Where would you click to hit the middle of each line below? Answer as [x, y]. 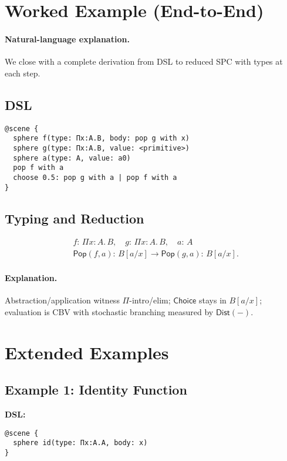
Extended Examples [87, 352]
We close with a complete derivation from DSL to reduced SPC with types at [144, 61]
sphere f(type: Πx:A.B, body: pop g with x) [101, 138]
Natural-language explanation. [67, 39]
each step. [23, 73]
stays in [212, 300]
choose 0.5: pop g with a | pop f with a [95, 177]
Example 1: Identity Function [96, 390]
